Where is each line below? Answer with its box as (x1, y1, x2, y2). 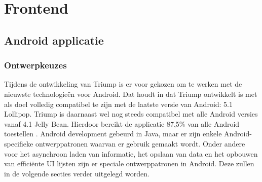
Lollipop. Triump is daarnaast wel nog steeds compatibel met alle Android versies (4, 108, 258, 119)
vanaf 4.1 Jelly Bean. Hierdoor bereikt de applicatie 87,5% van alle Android (4, 118, 240, 129)
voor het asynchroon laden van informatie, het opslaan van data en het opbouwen (4, 148, 258, 159)
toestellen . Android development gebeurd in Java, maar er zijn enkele (4, 128, 222, 139)
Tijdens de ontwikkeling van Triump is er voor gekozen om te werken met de (4, 79, 242, 89)
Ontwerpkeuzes (4, 59, 67, 71)
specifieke (4, 138, 33, 149)
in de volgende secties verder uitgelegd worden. (4, 168, 149, 178)
